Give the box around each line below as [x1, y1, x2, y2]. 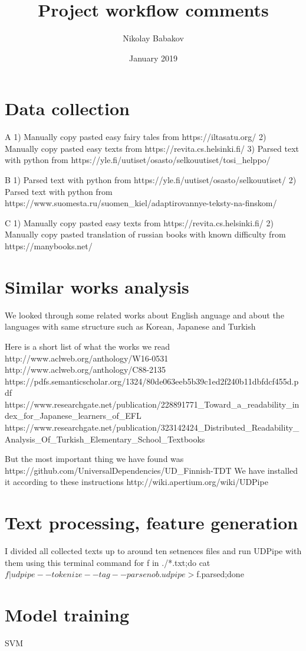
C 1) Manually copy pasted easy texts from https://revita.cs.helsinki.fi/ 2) [5, 216, 274, 229]
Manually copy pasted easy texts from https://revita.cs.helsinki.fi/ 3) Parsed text [5, 142, 300, 154]
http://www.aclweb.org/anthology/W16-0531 [5, 351, 169, 364]
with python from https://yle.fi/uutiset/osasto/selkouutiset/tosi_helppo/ [5, 154, 271, 166]
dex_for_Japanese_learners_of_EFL [5, 409, 142, 422]
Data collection [5, 96, 130, 121]
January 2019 [129, 51, 177, 64]
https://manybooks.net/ [5, 240, 93, 252]
